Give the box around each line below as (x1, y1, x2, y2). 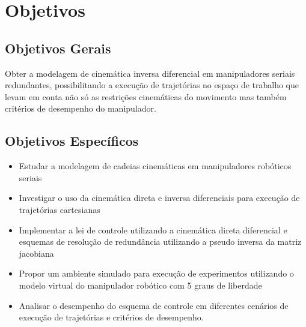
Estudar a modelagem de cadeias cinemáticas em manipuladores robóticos (19, 160, 292, 172)
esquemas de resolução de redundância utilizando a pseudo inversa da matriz (19, 235, 302, 248)
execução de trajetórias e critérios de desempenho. (19, 311, 204, 323)
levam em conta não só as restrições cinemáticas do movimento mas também (5, 90, 287, 103)
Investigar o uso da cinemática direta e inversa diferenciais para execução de (19, 191, 300, 204)
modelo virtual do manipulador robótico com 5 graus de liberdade (19, 278, 262, 291)
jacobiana (19, 247, 54, 259)
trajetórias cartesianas (19, 203, 100, 215)
